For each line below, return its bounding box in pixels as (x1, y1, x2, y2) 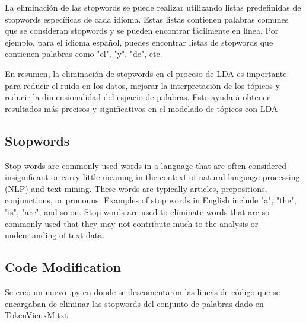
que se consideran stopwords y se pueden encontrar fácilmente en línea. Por (5, 24, 279, 37)
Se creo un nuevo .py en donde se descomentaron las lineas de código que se (5, 285, 280, 298)
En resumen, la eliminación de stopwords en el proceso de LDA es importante (5, 67, 287, 79)
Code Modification (5, 258, 121, 276)
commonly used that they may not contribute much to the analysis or (5, 217, 259, 229)
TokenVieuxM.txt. (5, 309, 71, 321)
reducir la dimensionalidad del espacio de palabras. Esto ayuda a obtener (5, 91, 270, 103)
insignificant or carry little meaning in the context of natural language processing (5, 171, 300, 183)
